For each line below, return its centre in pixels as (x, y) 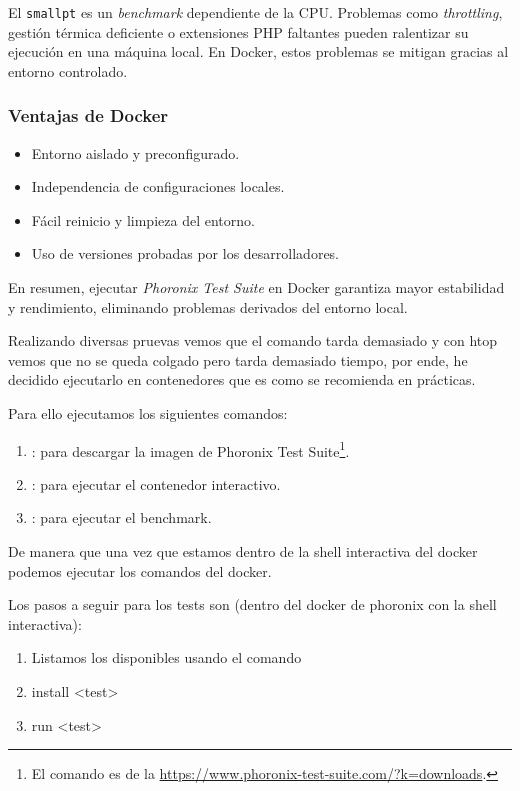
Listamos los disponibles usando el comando (166, 657)
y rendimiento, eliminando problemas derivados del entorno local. (208, 306)
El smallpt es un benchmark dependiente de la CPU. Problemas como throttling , (255, 12)
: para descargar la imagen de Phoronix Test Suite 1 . (190, 449)
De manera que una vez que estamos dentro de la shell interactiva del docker (243, 551)
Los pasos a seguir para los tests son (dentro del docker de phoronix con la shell (252, 604)
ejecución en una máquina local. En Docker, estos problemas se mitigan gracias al (258, 51)
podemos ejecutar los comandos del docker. (140, 570)
